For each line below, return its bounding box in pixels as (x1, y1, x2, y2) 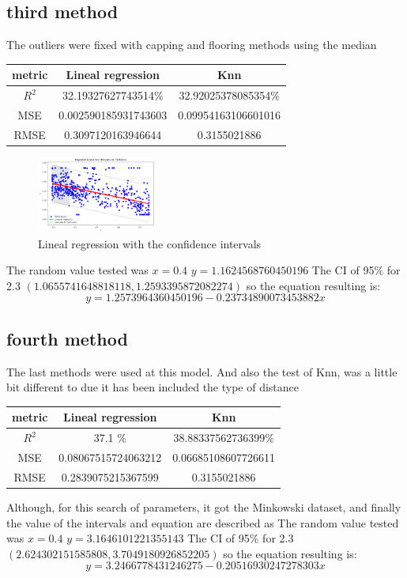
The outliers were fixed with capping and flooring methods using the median (6, 36, 377, 53)
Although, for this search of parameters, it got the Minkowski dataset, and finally (6, 498, 401, 515)
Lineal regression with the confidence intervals (38, 235, 262, 251)
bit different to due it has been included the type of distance (6, 379, 300, 395)
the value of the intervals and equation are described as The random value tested (6, 514, 399, 531)
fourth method (6, 326, 128, 350)
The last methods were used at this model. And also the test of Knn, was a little (6, 363, 398, 380)
